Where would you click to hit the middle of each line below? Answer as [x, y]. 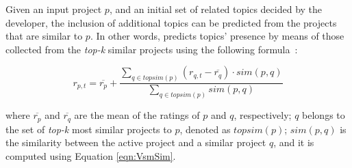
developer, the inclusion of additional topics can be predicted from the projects [171, 22]
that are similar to [44, 36]
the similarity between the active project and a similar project [136, 142]
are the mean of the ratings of [137, 115]
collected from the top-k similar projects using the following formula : [152, 49]
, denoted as [205, 129]
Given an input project [54, 9]
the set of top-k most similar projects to [89, 129]
